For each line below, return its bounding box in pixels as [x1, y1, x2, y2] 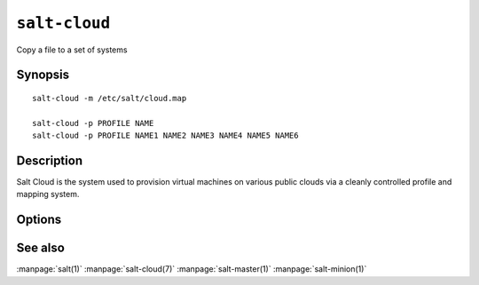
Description [16, 153, 83, 168]
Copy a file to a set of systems [16, 44, 128, 55]
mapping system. [16, 189, 80, 200]
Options [16, 212, 62, 227]
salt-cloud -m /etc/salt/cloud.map [32, 93, 187, 103]
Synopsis [16, 67, 70, 83]
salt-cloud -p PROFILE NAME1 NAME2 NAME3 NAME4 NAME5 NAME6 [32, 131, 299, 141]
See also [16, 241, 66, 256]
